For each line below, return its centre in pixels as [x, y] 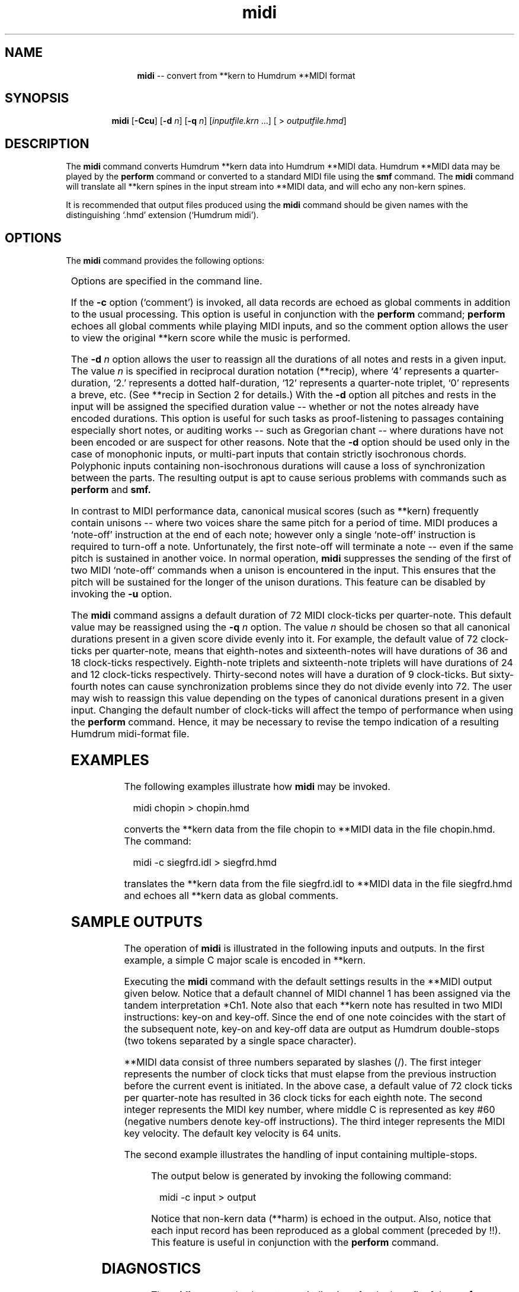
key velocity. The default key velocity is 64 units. [233, 1133]
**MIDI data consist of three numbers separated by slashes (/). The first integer [303, 1062]
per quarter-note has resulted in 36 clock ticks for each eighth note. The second [303, 1097]
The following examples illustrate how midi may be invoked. [257, 786]
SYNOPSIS [37, 98]
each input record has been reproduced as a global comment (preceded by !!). [326, 1230]
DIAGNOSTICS [151, 1268]
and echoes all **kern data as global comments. [231, 895]
